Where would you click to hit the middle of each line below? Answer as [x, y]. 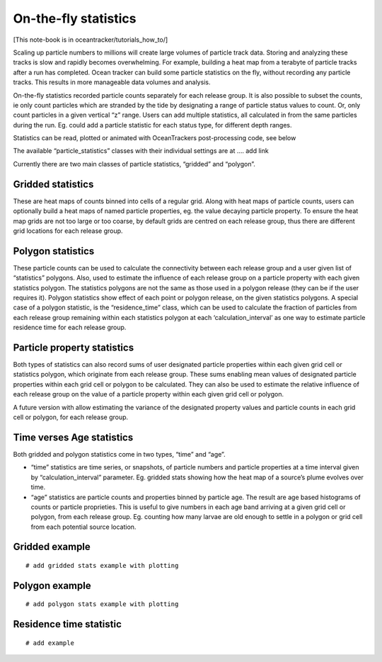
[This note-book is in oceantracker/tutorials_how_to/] [91, 40]
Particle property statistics [74, 347]
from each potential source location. [83, 527]
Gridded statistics [53, 184]
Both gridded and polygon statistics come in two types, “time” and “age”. [119, 454]
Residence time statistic [67, 624]
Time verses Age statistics [73, 437]
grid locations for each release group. [68, 231]
